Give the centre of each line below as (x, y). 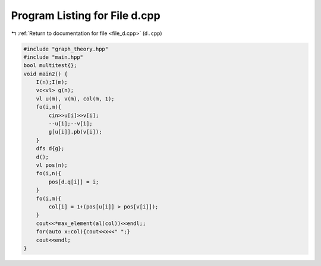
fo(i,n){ (49, 173)
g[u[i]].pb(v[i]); (75, 132)
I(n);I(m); (52, 82)
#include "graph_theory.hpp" (66, 49)
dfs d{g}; (50, 149)
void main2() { (45, 74)
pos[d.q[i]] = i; (74, 182)
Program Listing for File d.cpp (86, 15)
